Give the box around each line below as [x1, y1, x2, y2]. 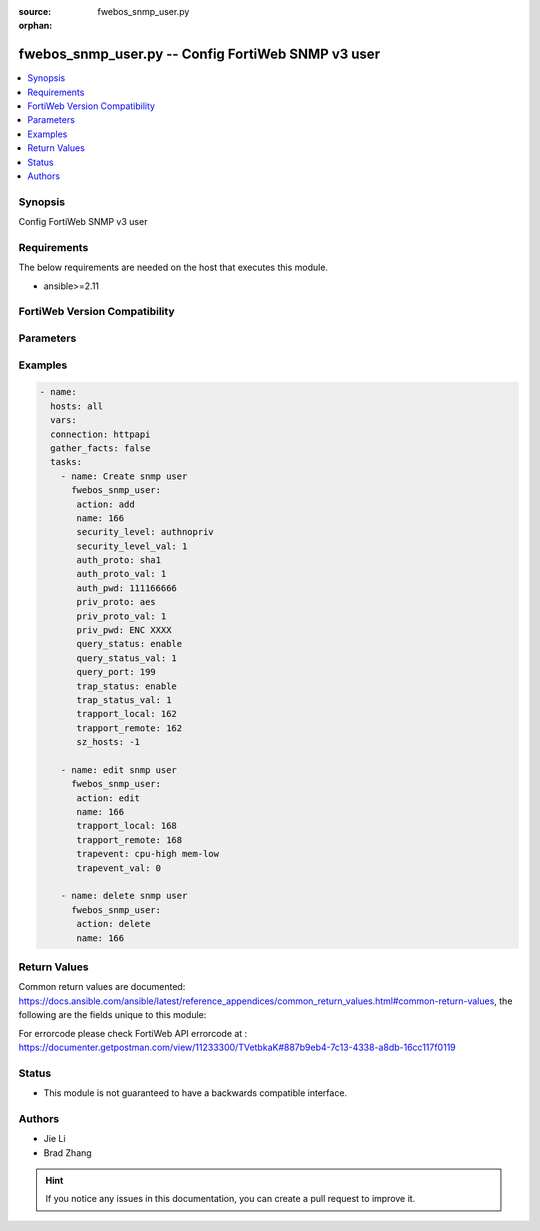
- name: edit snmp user [60, 764, 177, 775]
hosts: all [50, 400, 104, 412]
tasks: [50, 456, 83, 468]
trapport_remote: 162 [76, 722, 183, 734]
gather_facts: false [50, 442, 151, 454]
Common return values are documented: [18, 981, 186, 993]
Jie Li [43, 1133, 66, 1145]
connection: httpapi [50, 428, 151, 440]
